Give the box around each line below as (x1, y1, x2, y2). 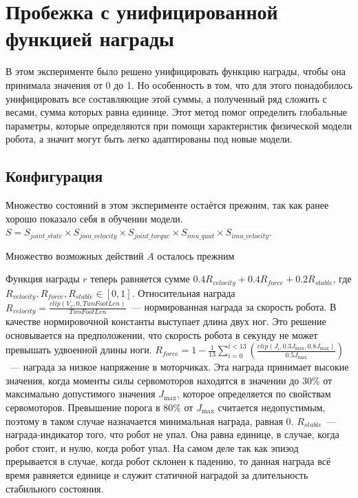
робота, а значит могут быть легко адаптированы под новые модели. (6, 132, 293, 146)
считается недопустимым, (218, 400, 326, 415)
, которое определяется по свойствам (176, 386, 331, 401)
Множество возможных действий (6, 248, 144, 262)
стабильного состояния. (6, 481, 104, 495)
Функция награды (6, 271, 80, 286)
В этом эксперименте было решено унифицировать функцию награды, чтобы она (6, 64, 346, 79)
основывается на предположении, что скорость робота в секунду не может (6, 327, 318, 342)
